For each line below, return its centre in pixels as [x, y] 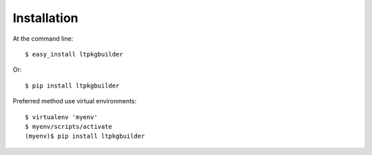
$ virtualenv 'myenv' [61, 117]
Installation [45, 18]
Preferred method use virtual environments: [75, 101]
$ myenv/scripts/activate [69, 126]
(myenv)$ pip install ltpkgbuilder [85, 136]
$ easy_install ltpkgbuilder [74, 54]
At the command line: [43, 39]
